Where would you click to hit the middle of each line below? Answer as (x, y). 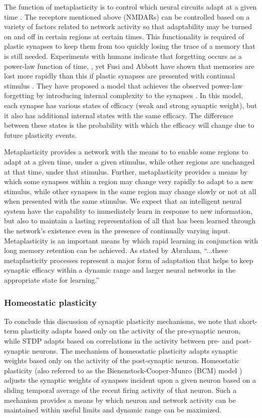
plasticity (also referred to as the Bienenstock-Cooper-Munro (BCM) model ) (123, 370)
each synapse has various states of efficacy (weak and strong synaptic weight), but (131, 105)
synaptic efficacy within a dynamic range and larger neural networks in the (120, 270)
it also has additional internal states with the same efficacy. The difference (119, 115)
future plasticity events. (41, 135)
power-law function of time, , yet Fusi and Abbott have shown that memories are (129, 66)
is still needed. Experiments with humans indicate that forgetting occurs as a (123, 56)
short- (248, 321)
